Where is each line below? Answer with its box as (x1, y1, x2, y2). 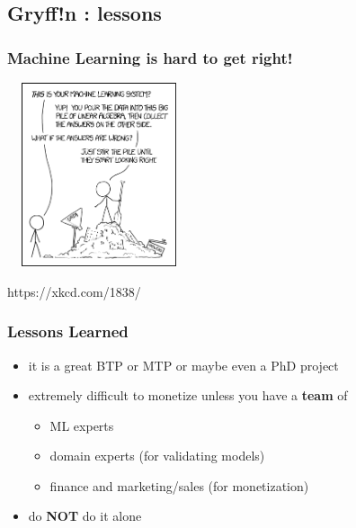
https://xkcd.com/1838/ (7, 282, 141, 300)
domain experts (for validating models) (49, 446, 265, 465)
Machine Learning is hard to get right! (7, 46, 293, 68)
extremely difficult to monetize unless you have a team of (28, 386, 348, 405)
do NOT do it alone (28, 506, 142, 525)
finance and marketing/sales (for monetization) (49, 476, 309, 495)
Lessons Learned (7, 320, 129, 343)
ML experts (49, 416, 114, 434)
